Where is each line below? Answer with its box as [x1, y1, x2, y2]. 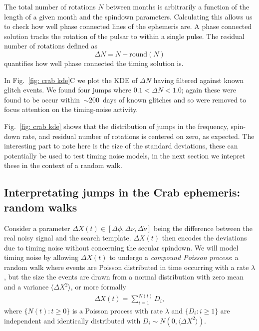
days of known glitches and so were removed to [102, 94, 247, 104]
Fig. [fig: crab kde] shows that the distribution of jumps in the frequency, [4, 120, 229, 131]
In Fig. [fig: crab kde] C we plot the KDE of [4, 74, 138, 85]
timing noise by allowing [4, 252, 79, 262]
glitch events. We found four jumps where [4, 84, 131, 95]
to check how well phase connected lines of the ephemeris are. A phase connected [4, 21, 252, 31]
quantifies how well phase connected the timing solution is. [4, 57, 184, 68]
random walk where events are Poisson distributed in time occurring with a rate [4, 261, 249, 272]
